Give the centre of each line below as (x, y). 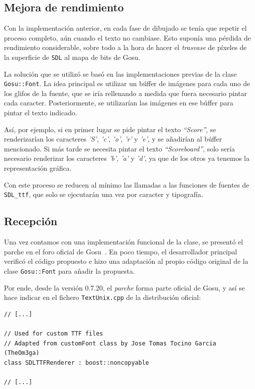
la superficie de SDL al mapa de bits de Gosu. (72, 57)
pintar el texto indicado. (41, 113)
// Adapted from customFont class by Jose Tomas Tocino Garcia (110, 343)
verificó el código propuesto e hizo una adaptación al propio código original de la (126, 261)
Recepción (31, 221)
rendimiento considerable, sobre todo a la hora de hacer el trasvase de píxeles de (126, 47)
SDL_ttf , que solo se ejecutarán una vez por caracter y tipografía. (104, 194)
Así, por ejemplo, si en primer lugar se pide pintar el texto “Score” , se (110, 129)
